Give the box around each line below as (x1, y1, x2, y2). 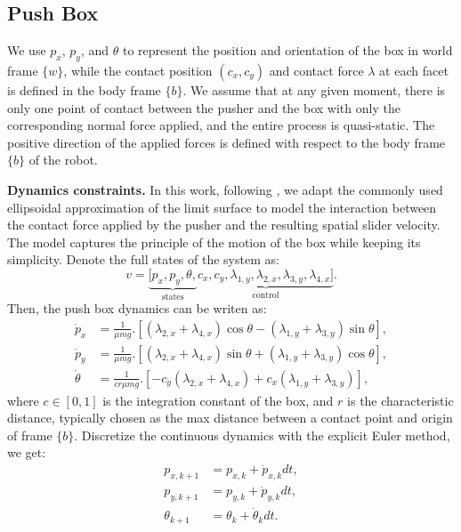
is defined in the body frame (7, 81, 161, 99)
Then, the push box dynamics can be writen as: (7, 299, 267, 318)
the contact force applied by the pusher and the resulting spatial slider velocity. (7, 215, 441, 234)
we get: (7, 443, 46, 462)
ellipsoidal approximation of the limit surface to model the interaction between (7, 197, 437, 216)
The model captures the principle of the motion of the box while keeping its (7, 232, 421, 251)
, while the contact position (63, 61, 213, 79)
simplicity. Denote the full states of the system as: (7, 250, 279, 269)
